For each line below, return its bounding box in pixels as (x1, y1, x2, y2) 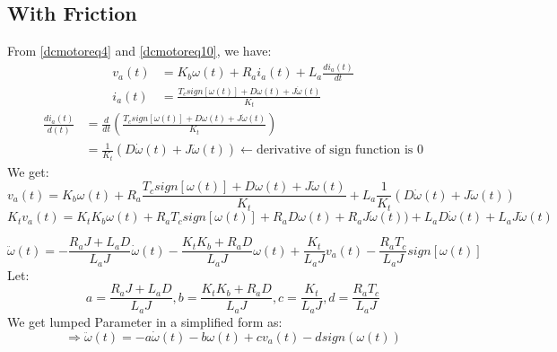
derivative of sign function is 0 (256, 144, 423, 157)
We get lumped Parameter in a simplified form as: (7, 312, 283, 330)
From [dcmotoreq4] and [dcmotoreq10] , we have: (7, 41, 272, 60)
